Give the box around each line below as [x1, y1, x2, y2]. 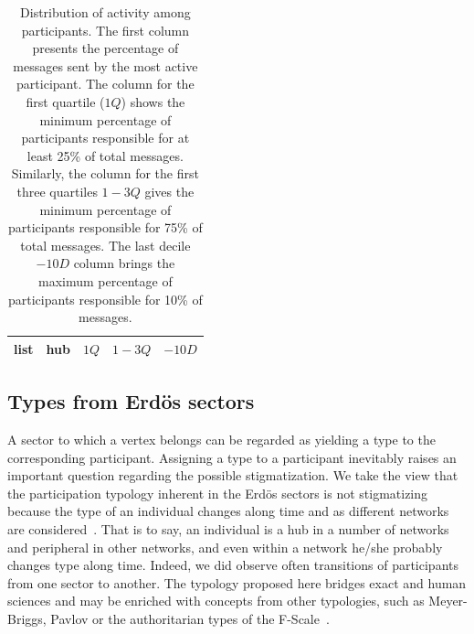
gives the [144, 181, 195, 200]
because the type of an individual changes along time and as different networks [7, 501, 449, 521]
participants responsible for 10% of [8, 289, 203, 308]
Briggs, [7, 608, 47, 628]
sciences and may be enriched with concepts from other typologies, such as [7, 591, 425, 610]
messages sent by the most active [13, 56, 198, 75]
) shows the [121, 91, 185, 111]
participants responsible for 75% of [8, 218, 203, 237]
